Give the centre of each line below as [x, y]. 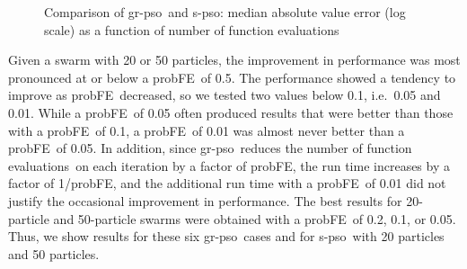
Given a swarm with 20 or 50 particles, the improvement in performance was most [234, 60]
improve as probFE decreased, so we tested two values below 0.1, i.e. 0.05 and [225, 95]
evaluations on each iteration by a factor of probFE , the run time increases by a [229, 165]
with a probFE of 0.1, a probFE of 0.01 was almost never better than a [207, 130]
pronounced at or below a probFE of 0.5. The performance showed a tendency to [232, 77]
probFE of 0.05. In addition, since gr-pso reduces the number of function [210, 148]
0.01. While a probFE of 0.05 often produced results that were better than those [231, 112]
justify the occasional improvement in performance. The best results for [205, 200]
